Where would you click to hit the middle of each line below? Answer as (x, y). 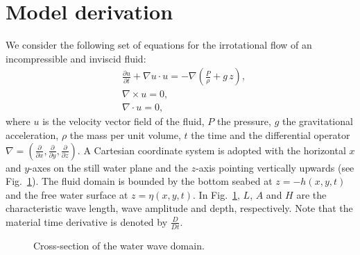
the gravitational (317, 121)
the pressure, (244, 121)
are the (311, 194)
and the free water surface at (67, 194)
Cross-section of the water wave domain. (119, 245)
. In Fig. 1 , (216, 194)
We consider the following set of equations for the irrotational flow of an (159, 45)
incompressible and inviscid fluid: (76, 58)
